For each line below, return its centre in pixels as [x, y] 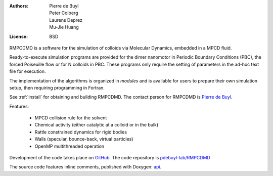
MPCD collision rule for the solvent [71, 118]
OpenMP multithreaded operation [70, 146]
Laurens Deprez [66, 20]
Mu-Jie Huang [64, 27]
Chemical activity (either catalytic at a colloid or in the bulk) [97, 125]
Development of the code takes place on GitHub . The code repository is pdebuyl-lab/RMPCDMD [110, 158]
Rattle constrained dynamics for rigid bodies [81, 132]
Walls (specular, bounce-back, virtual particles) [84, 139]
